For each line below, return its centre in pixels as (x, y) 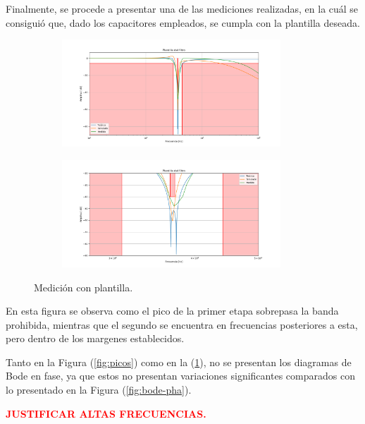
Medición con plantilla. (83, 287)
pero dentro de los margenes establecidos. (95, 338)
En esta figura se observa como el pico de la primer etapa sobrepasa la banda (172, 311)
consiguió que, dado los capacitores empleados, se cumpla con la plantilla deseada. (183, 22)
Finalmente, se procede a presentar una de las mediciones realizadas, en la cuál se (182, 8)
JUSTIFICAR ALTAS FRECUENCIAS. (106, 413)
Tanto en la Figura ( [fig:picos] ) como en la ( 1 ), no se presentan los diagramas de (179, 362)
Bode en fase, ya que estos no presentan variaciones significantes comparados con (180, 376)
